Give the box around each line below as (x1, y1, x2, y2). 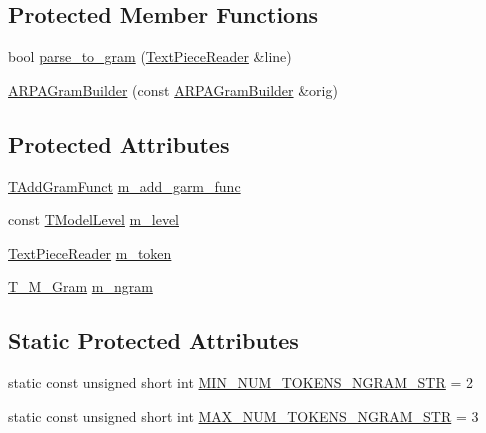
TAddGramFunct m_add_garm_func (8, 175, 241, 196)
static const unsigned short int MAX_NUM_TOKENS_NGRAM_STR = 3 (8, 405, 479, 426)
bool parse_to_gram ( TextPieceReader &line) (8, 46, 292, 67)
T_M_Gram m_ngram (8, 276, 153, 297)
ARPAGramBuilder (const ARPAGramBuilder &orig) (8, 79, 338, 100)
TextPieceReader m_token (8, 242, 172, 263)
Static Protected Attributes (8, 325, 299, 356)
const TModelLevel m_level (8, 209, 179, 230)
